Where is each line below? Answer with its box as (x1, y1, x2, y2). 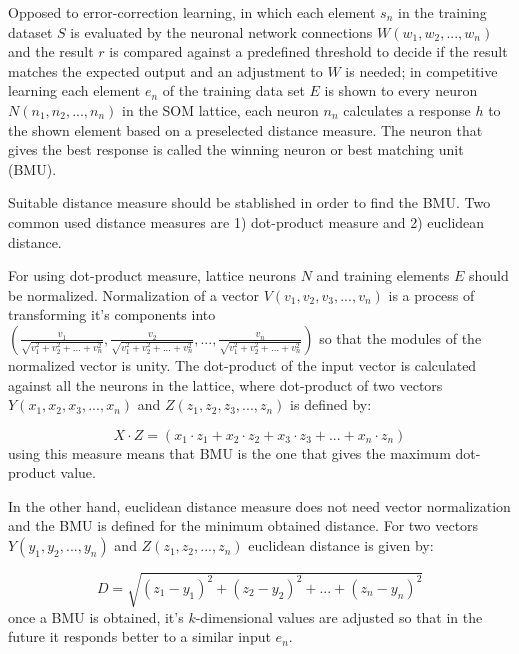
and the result (8, 41, 94, 62)
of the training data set (162, 80, 305, 101)
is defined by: (290, 394, 372, 415)
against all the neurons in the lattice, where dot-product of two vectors (8, 374, 443, 395)
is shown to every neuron (324, 80, 478, 101)
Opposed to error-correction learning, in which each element (8, 2, 376, 22)
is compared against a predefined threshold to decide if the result (109, 41, 508, 62)
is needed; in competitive (345, 60, 498, 81)
